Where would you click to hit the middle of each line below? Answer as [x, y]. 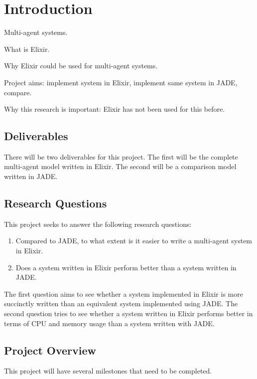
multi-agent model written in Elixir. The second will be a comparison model [120, 166]
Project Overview [50, 350]
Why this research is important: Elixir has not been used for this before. [115, 109]
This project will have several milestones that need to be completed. [108, 371]
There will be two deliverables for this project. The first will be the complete [121, 156]
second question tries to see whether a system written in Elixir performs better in [128, 313]
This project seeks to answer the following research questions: [98, 224]
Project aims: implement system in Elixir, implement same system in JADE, [121, 82]
